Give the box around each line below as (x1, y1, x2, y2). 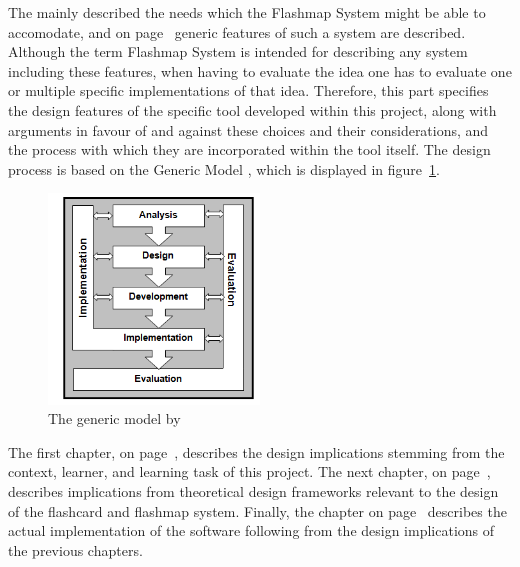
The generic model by (48, 408, 181, 429)
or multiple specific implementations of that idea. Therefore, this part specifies (8, 80, 489, 101)
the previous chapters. (8, 539, 143, 560)
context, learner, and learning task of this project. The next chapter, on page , (8, 461, 491, 482)
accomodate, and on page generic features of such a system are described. (8, 21, 466, 42)
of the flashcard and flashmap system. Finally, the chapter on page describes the (8, 500, 507, 521)
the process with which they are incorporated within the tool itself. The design (8, 139, 491, 160)
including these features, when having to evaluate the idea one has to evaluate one (8, 60, 512, 81)
